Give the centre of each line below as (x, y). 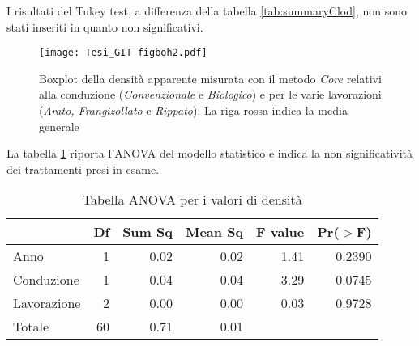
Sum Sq (148, 232)
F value (280, 232)
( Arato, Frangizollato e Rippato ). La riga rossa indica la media (193, 110)
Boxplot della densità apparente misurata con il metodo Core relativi (210, 78)
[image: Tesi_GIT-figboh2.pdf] (123, 53)
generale (59, 126)
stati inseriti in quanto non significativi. (105, 26)
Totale (31, 327)
